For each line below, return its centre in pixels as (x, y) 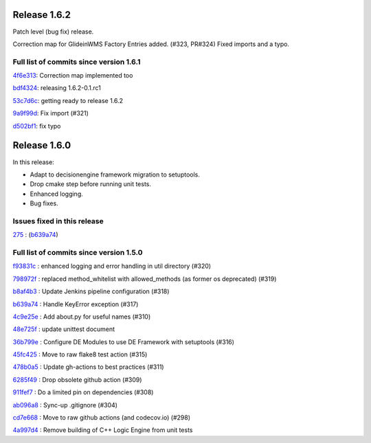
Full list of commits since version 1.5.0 (78, 252)
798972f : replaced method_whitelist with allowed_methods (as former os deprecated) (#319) (145, 279)
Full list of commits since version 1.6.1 (77, 62)
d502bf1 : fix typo (37, 126)
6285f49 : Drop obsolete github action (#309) (77, 379)
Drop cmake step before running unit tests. (90, 184)
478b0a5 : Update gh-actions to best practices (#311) (88, 367)
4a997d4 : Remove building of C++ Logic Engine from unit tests (103, 430)
